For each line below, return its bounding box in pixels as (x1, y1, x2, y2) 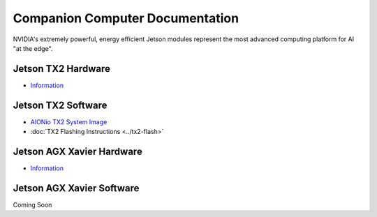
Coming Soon (13, 200, 52, 209)
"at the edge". (13, 44, 53, 52)
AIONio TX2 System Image (30, 117, 108, 126)
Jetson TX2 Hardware (13, 63, 111, 75)
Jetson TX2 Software (13, 99, 108, 111)
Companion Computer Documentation (13, 10, 239, 26)
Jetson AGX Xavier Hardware (13, 145, 142, 157)
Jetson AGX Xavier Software (13, 182, 140, 194)
